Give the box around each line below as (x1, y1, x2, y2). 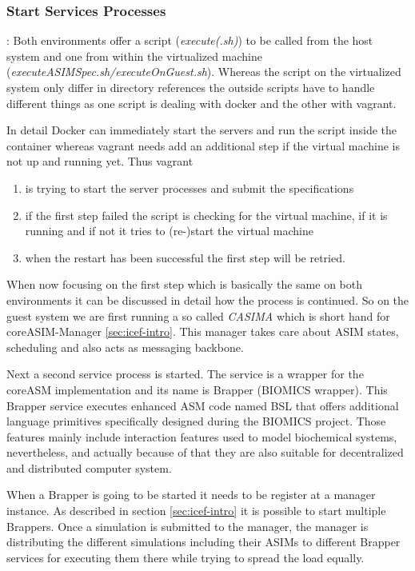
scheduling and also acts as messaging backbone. (6, 338, 244, 355)
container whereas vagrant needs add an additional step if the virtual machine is (6, 137, 401, 154)
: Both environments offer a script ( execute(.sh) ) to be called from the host (6, 32, 373, 49)
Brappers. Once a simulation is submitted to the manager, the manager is (6, 517, 369, 534)
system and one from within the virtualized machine (6, 47, 262, 64)
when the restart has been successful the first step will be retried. (25, 249, 345, 266)
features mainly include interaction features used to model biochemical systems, (6, 428, 397, 445)
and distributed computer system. (6, 459, 172, 476)
